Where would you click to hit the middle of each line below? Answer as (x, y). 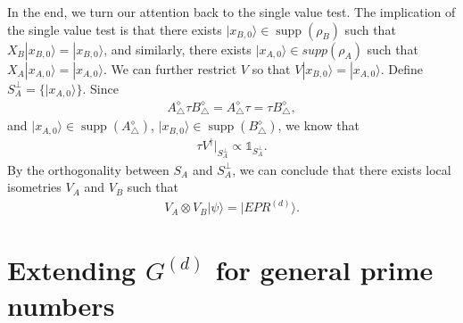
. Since (100, 88)
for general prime (324, 270)
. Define (401, 68)
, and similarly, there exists (178, 49)
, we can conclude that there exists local (342, 169)
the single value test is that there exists (115, 29)
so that (271, 68)
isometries (34, 187)
